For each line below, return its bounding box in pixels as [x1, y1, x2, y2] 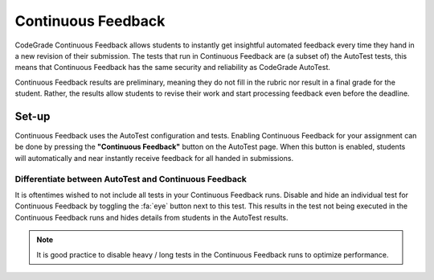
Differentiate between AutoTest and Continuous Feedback [14, 173, 247, 184]
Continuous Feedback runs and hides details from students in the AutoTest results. [14, 212, 289, 222]
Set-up [14, 109, 51, 123]
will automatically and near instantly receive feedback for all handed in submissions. [14, 153, 293, 163]
